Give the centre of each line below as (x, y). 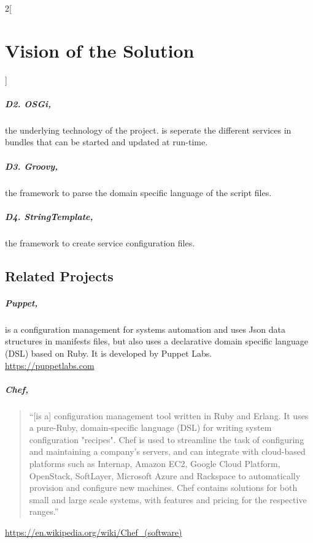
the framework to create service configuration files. (100, 242)
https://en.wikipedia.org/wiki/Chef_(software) (94, 532)
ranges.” (44, 511)
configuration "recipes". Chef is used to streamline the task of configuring (167, 439)
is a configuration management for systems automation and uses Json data (145, 329)
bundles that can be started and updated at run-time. (106, 142)
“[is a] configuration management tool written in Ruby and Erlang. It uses (169, 415)
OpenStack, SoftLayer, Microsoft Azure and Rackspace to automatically (165, 475)
